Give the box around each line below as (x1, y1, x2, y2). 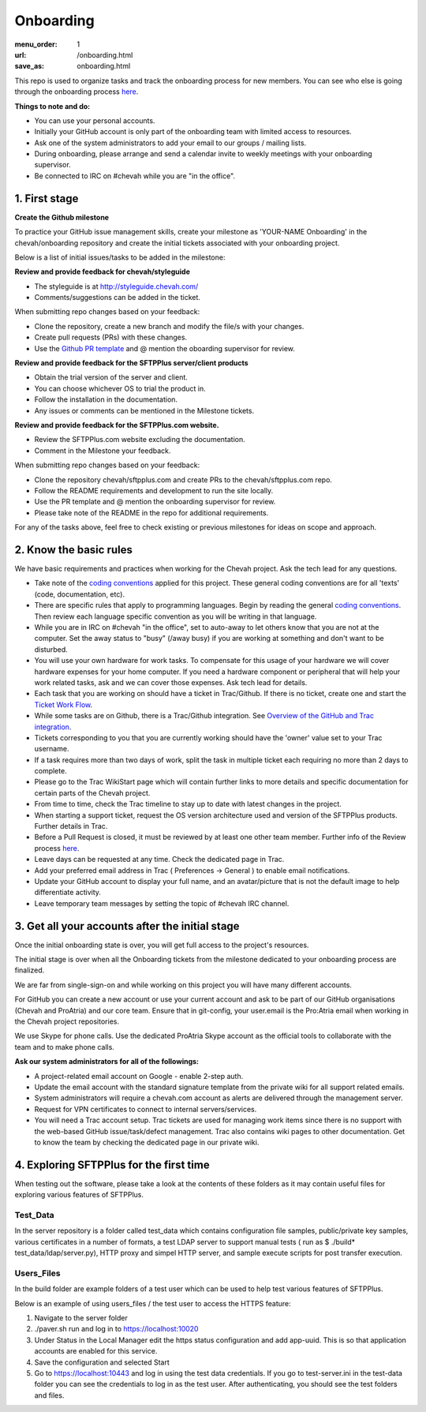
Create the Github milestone (14, 212, 110, 222)
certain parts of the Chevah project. (34, 788, 151, 797)
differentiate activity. (34, 888, 102, 897)
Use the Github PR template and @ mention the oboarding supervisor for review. (34, 343, 296, 353)
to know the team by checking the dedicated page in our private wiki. (34, 1137, 260, 1147)
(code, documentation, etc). (34, 589, 125, 599)
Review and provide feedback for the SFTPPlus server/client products (14, 358, 248, 368)
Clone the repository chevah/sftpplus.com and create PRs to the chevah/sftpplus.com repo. (34, 474, 333, 485)
